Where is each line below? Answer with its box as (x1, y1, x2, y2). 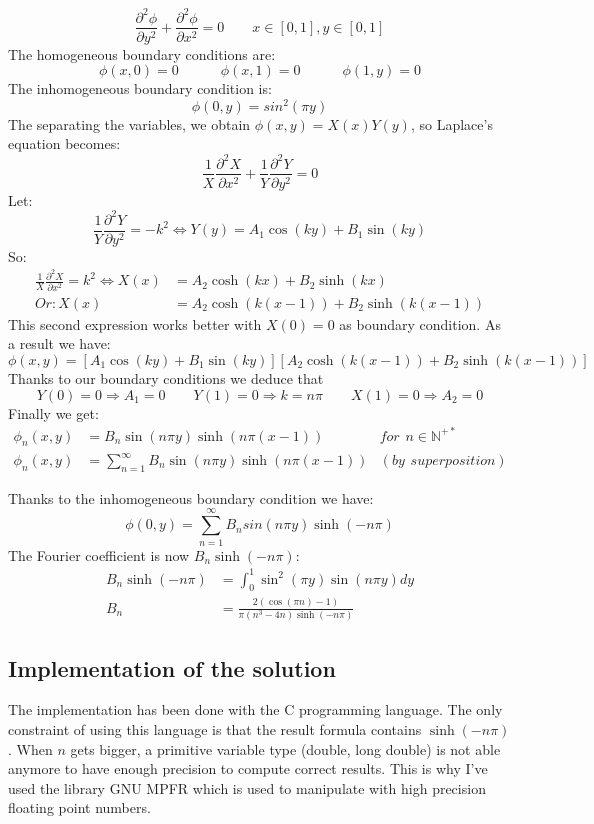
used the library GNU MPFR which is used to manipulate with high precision (8, 777, 486, 798)
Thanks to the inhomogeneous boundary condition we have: (8, 487, 374, 508)
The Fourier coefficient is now (8, 544, 190, 565)
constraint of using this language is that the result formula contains (8, 718, 422, 739)
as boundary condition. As (339, 313, 501, 334)
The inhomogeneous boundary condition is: (8, 78, 272, 99)
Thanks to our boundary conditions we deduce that (8, 367, 324, 388)
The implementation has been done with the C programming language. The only (8, 699, 503, 720)
